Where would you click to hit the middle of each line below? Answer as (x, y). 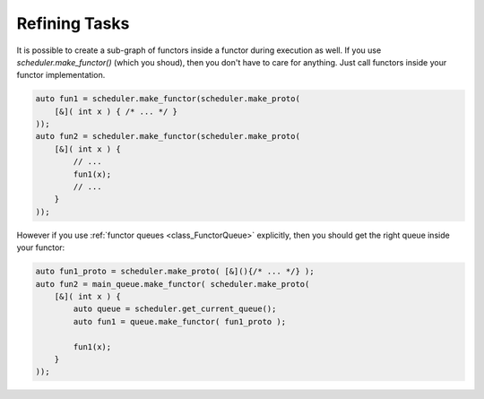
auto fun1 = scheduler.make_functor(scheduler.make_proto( (168, 99)
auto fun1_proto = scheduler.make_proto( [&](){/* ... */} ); (175, 272)
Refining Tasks (73, 23)
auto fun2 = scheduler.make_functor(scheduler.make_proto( (168, 136)
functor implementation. (61, 75)
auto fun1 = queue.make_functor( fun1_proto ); (180, 321)
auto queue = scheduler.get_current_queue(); (175, 309)
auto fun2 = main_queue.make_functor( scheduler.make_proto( (173, 284)
